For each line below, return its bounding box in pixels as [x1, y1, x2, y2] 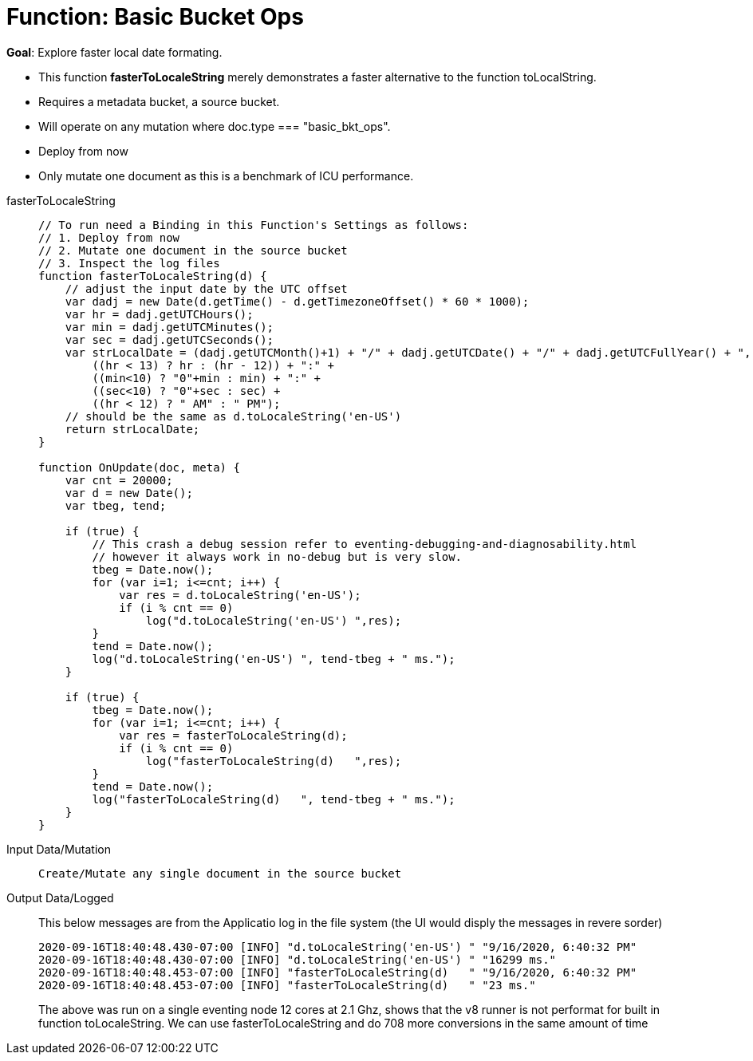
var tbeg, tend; [65, 499, 167, 512]
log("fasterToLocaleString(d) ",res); [145, 754, 402, 767]
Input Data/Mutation [6, 842, 111, 856]
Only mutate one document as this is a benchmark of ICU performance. [38, 168, 414, 183]
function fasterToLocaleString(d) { [38, 269, 267, 282]
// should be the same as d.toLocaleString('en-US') [65, 409, 402, 423]
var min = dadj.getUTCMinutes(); [65, 320, 274, 333]
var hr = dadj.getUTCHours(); [65, 307, 254, 321]
